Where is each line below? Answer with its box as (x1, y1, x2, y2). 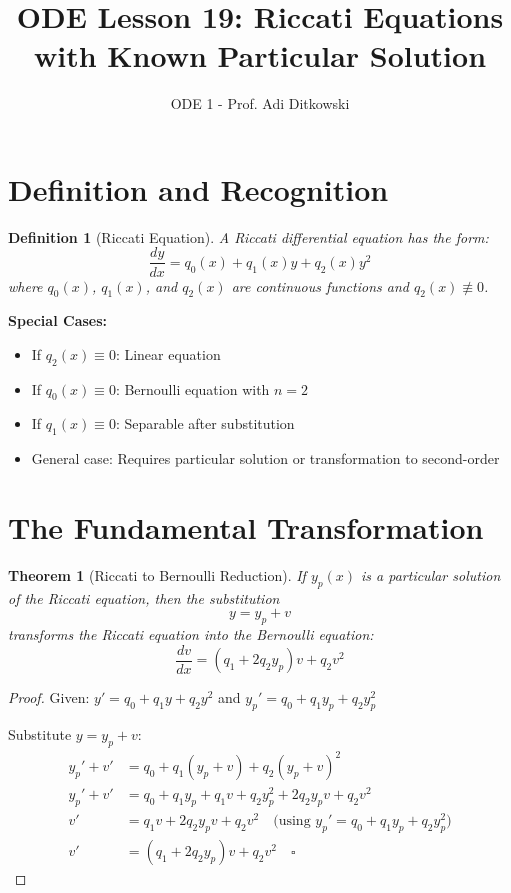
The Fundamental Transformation (8, 507, 484, 548)
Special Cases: (8, 310, 108, 331)
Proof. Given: (8, 687, 90, 708)
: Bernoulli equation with (115, 378, 270, 399)
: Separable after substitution (115, 413, 295, 434)
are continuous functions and (231, 275, 409, 296)
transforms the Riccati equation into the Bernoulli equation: (8, 624, 374, 645)
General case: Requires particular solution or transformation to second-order (31, 448, 500, 469)
